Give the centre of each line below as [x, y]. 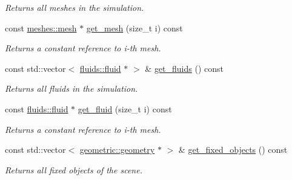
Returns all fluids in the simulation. [71, 88]
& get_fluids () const [184, 68]
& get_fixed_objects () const [233, 149]
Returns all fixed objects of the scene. [74, 169]
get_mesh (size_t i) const [134, 27]
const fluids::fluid [37, 108]
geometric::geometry [117, 149]
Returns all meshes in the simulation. [75, 7]
